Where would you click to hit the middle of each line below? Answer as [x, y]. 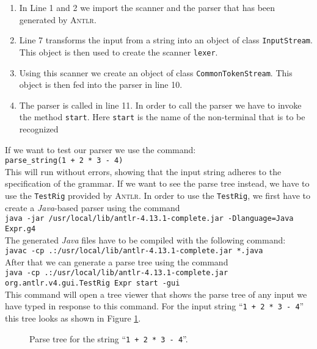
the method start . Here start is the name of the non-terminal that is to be [162, 117]
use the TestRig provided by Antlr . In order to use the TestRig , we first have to [158, 196]
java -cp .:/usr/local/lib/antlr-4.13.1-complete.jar [117, 273]
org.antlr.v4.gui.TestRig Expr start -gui [93, 283]
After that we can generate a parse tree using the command [117, 261]
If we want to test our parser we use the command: [100, 149]
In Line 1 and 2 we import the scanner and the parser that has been [147, 7]
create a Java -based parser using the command [93, 207]
